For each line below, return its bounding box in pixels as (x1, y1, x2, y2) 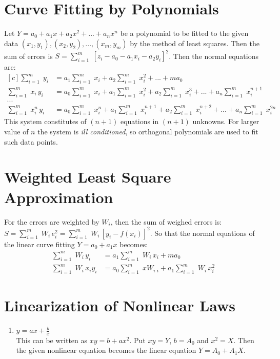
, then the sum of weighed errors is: (110, 216, 222, 227)
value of (4, 126, 29, 137)
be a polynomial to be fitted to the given (120, 28, 249, 38)
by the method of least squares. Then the (130, 37, 259, 48)
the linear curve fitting (4, 238, 75, 249)
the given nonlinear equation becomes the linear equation (16, 345, 196, 355)
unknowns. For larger (192, 116, 259, 127)
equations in (120, 116, 159, 127)
